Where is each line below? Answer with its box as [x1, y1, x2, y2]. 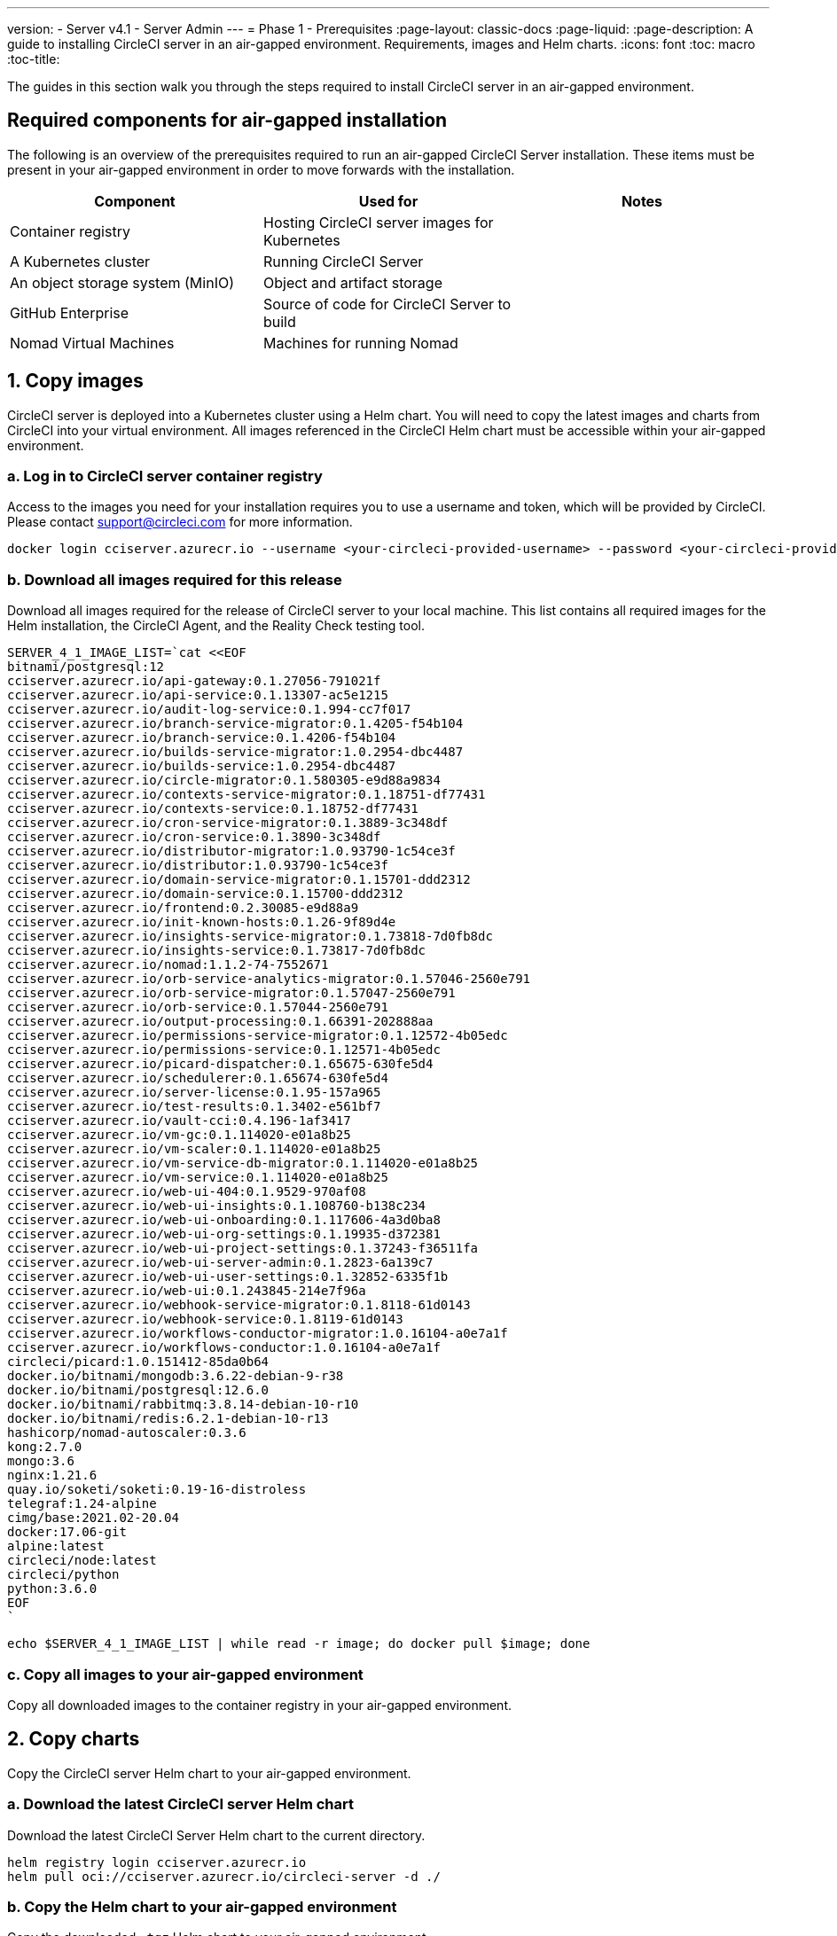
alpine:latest [7, 1539, 105, 1554]
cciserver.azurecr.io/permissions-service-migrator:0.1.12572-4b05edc [7, 1028, 508, 1043]
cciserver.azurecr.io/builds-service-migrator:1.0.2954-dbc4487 [7, 745, 464, 760]
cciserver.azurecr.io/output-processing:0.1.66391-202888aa [7, 1014, 434, 1029]
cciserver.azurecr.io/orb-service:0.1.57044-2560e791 [7, 1000, 388, 1015]
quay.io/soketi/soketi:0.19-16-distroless [7, 1482, 307, 1497]
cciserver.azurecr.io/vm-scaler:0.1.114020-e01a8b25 [7, 1142, 381, 1157]
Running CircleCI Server [262, 252, 424, 270]
